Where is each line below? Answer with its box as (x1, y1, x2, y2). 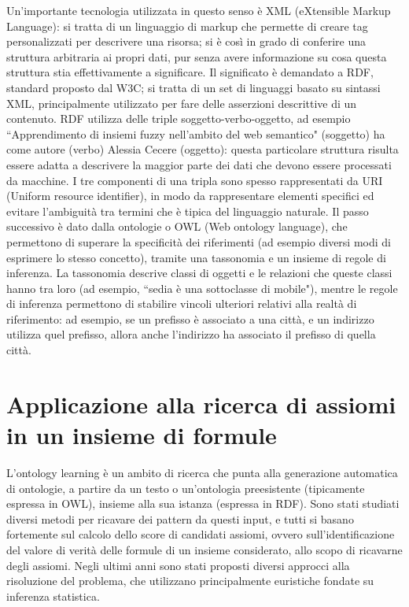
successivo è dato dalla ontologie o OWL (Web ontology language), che (6, 218, 348, 235)
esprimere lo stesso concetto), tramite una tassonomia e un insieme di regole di (6, 249, 386, 265)
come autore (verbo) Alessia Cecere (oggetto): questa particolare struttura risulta (6, 141, 399, 157)
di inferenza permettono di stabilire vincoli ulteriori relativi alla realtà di (6, 295, 357, 312)
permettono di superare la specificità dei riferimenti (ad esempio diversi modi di (6, 233, 391, 250)
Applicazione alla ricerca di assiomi (6, 387, 396, 420)
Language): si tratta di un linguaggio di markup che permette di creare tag (6, 17, 368, 34)
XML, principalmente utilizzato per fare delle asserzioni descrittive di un (6, 94, 357, 111)
